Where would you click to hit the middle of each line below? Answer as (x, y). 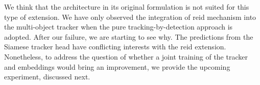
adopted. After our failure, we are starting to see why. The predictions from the (129, 36)
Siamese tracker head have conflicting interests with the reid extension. (115, 47)
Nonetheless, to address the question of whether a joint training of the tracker (126, 56)
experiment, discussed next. (47, 77)
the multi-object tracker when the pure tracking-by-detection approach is (119, 27)
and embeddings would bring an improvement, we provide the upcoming (117, 66)
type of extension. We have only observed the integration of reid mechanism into (130, 17)
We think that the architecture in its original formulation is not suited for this (127, 7)
